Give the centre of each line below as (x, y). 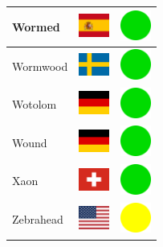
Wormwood (40, 66)
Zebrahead (38, 219)
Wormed (36, 26)
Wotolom (35, 104)
